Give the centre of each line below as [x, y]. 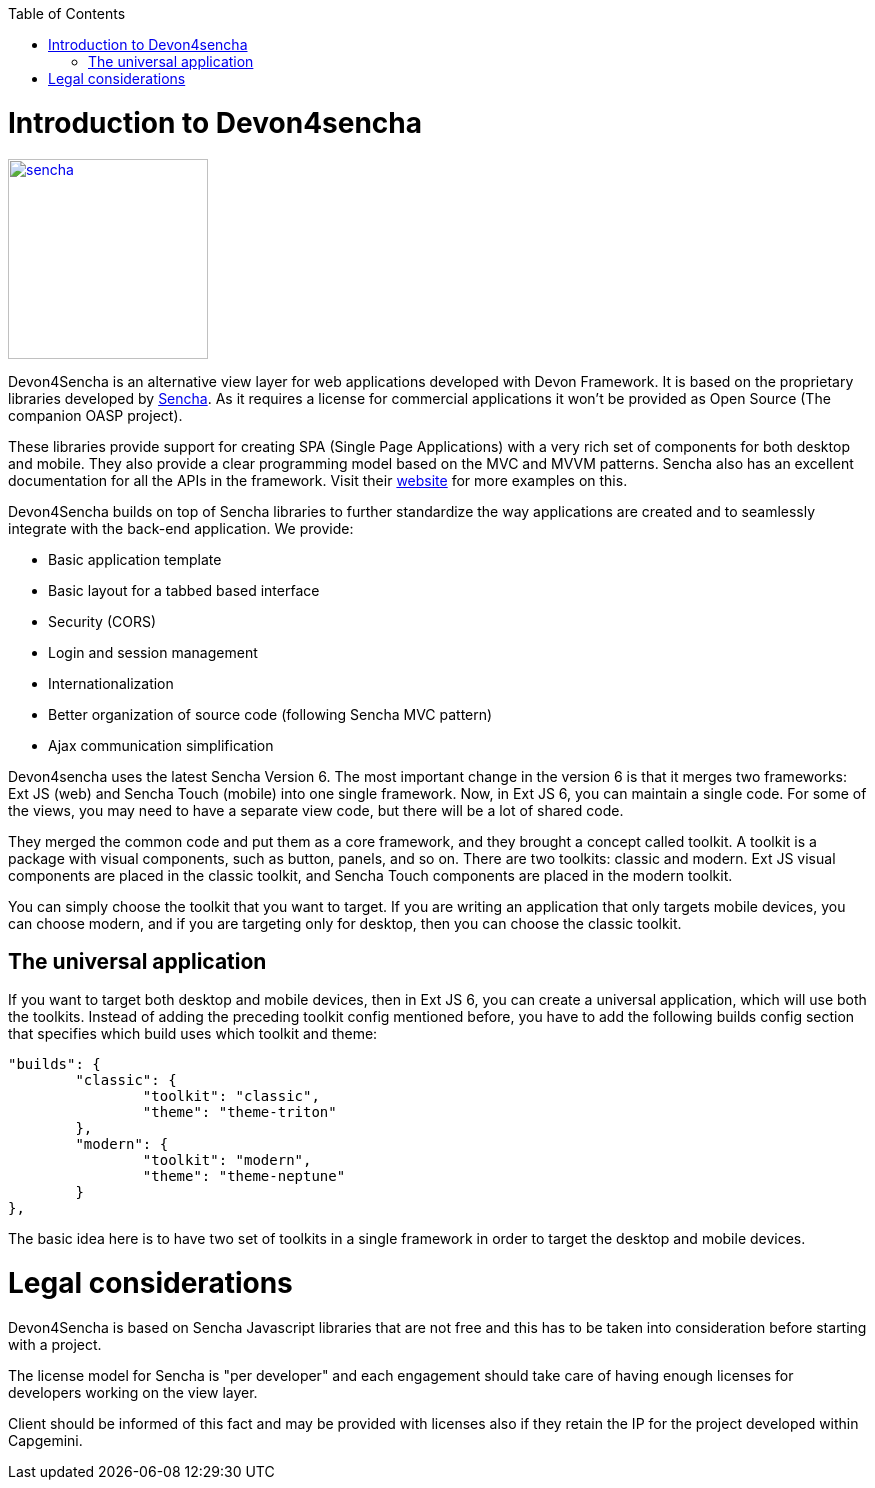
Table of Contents [67, 13]
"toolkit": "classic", [231, 1096]
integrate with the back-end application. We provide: [181, 528]
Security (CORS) [102, 621]
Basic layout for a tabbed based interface [184, 590]
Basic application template [135, 559]
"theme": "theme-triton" [239, 1112]
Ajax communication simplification [161, 745]
